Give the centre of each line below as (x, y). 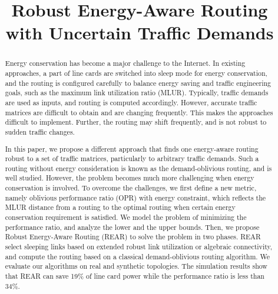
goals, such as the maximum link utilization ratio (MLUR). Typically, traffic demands (137, 93)
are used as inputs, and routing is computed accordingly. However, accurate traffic (131, 102)
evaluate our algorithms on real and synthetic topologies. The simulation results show (136, 266)
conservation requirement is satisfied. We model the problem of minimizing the (126, 217)
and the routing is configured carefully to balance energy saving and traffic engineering (138, 83)
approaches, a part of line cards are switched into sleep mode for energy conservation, (136, 73)
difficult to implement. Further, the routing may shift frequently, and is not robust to (136, 122)
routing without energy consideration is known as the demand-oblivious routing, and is (138, 168)
